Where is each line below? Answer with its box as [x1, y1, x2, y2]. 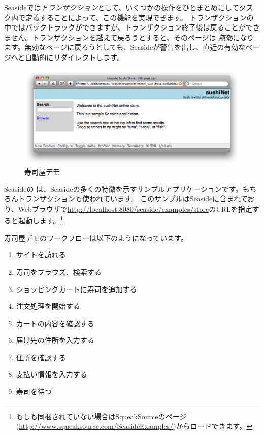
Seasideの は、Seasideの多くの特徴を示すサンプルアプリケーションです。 [4, 183, 243, 194]
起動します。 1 [18, 214, 63, 226]
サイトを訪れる [16, 249, 66, 260]
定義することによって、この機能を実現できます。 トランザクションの [25, 12, 254, 22]
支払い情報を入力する [16, 369, 87, 380]
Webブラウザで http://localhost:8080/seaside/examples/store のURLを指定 [18, 203, 252, 214]
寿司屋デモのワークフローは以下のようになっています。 [4, 232, 188, 243]
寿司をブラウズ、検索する [16, 266, 102, 277]
